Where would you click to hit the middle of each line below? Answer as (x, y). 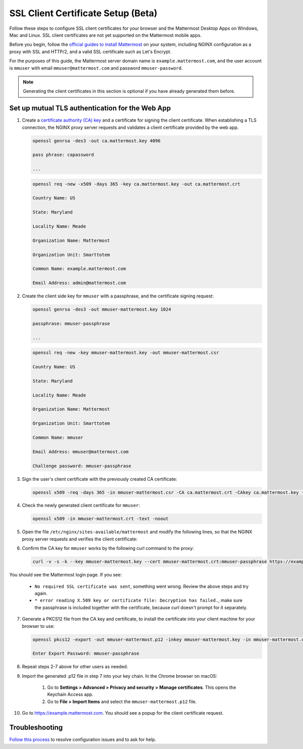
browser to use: (38, 626)
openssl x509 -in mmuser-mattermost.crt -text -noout (100, 519)
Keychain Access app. (70, 694)
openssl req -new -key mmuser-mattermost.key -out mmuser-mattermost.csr (126, 353)
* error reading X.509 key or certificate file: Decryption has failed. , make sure (139, 601)
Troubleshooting (36, 728)
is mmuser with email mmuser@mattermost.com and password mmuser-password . (96, 68)
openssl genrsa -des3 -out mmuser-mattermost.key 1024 (102, 310)
